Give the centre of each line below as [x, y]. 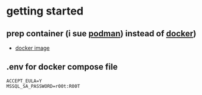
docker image [32, 48]
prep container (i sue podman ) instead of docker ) [101, 34]
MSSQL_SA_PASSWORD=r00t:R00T [43, 86]
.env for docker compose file [62, 67]
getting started [45, 11]
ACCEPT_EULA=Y [24, 81]
